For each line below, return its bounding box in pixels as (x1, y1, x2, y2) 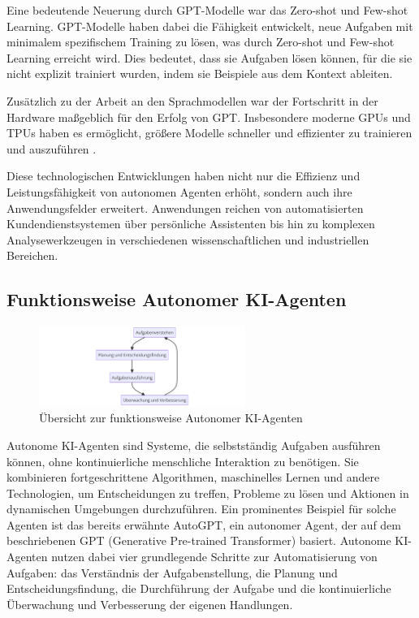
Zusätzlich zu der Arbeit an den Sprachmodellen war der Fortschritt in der (6, 92, 378, 109)
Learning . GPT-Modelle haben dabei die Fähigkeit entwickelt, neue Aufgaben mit (6, 17, 413, 34)
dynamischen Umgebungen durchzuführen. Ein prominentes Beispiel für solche (6, 500, 396, 517)
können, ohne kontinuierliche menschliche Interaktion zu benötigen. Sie (6, 452, 359, 469)
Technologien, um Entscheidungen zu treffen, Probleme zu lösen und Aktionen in (6, 484, 409, 501)
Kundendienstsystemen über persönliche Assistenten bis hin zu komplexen (6, 215, 375, 232)
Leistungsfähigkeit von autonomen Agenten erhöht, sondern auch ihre (6, 183, 352, 200)
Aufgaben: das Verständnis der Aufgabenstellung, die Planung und (6, 564, 338, 581)
